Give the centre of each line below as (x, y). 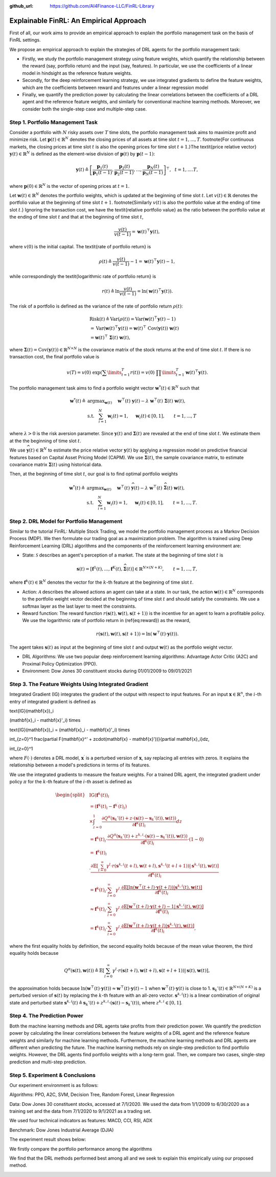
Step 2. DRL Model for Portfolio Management (66, 521)
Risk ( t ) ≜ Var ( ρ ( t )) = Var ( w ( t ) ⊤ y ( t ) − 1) (133, 319)
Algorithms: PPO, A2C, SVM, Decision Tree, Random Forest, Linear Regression (92, 1095)
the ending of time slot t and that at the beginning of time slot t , (76, 217)
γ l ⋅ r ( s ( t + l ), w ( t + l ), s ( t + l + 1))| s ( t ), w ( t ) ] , (161, 970)
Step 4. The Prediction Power (47, 1016)
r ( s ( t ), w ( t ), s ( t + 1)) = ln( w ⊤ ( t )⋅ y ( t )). (137, 633)
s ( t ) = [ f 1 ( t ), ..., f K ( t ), (100, 569)
